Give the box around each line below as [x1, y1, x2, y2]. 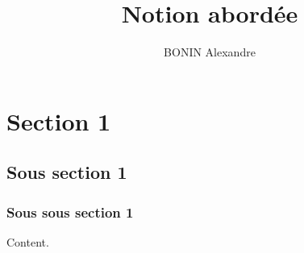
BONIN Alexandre [164, 44, 256, 60]
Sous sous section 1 [6, 201, 134, 222]
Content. [6, 233, 49, 250]
